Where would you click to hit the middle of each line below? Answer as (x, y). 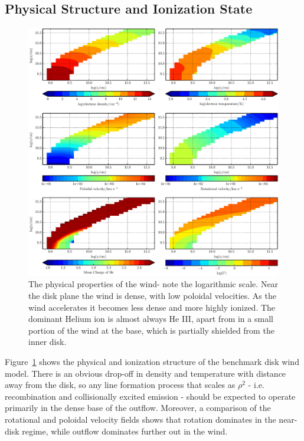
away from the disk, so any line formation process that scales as (120, 385)
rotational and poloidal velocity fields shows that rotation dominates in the (140, 419)
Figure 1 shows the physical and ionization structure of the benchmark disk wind (152, 362)
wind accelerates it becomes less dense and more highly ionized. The (152, 307)
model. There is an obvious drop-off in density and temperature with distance (146, 373)
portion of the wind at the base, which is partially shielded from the (151, 330)
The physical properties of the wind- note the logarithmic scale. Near (153, 284)
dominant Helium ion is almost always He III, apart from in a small (151, 319)
